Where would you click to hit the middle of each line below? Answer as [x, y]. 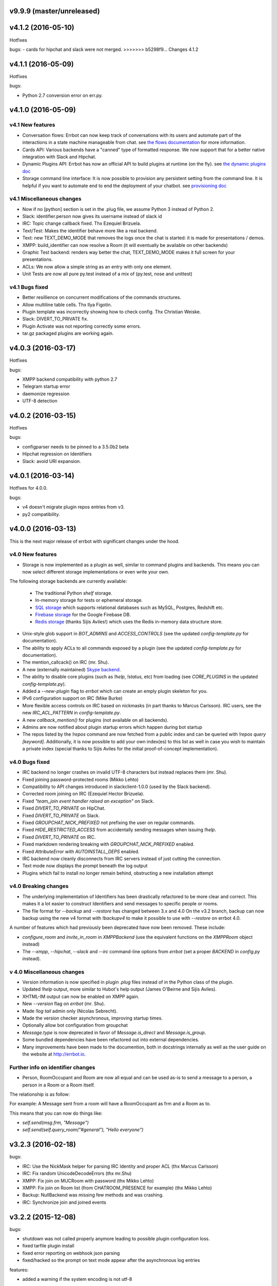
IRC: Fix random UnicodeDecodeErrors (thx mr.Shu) [77, 1173]
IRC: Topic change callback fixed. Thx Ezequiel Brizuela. [82, 223]
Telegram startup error [46, 386]
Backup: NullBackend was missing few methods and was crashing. [93, 1195]
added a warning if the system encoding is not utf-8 [77, 1279]
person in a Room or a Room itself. [58, 1085]
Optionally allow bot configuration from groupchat [75, 1025]
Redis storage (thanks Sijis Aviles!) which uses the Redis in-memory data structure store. [129, 622]
